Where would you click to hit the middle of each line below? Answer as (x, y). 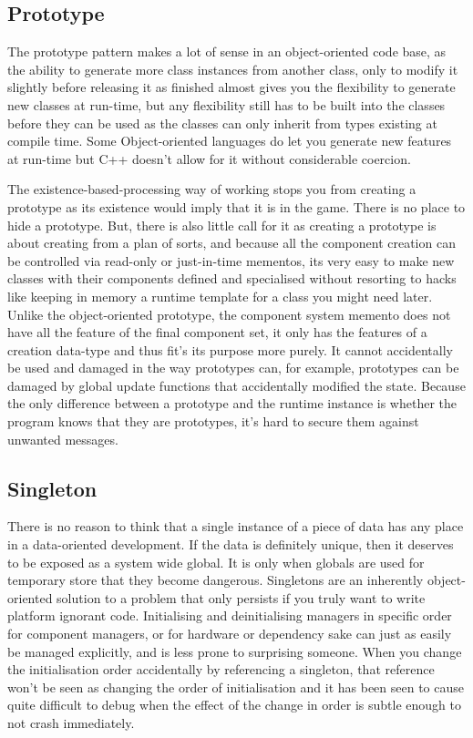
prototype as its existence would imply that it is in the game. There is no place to (236, 206)
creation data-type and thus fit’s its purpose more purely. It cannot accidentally (230, 349)
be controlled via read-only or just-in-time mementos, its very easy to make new (231, 260)
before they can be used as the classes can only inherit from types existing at (222, 123)
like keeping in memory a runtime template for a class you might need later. (220, 296)
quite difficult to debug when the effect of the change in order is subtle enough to (234, 705)
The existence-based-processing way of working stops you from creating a (212, 189)
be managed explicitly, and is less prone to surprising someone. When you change (235, 651)
